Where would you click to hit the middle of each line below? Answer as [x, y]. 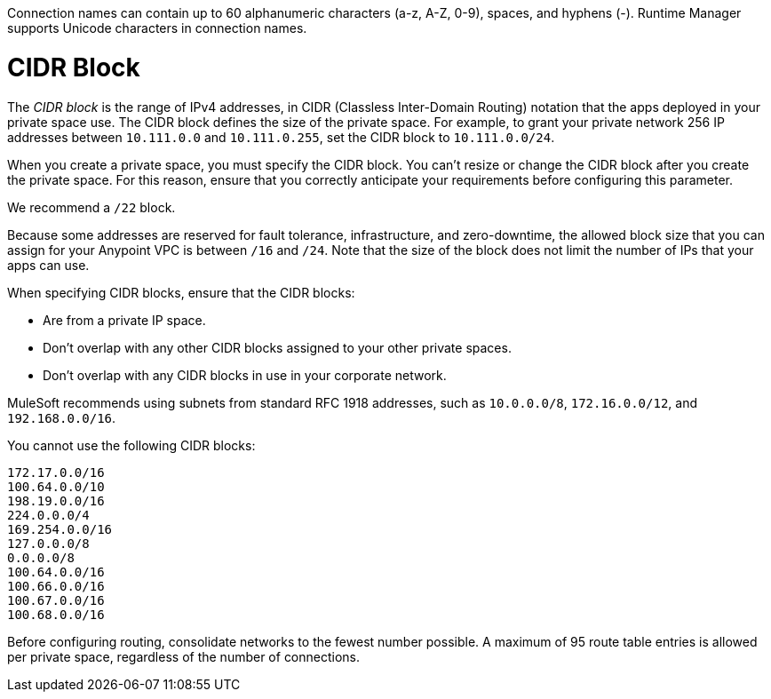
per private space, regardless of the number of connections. [184, 656]
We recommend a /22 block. [91, 207]
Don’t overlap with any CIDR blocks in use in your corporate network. [245, 375]
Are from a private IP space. [124, 320]
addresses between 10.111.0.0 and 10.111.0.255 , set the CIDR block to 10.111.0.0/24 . [281, 137]
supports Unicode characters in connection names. [157, 28]
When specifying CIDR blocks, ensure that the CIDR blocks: [181, 292]
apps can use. [48, 265]
